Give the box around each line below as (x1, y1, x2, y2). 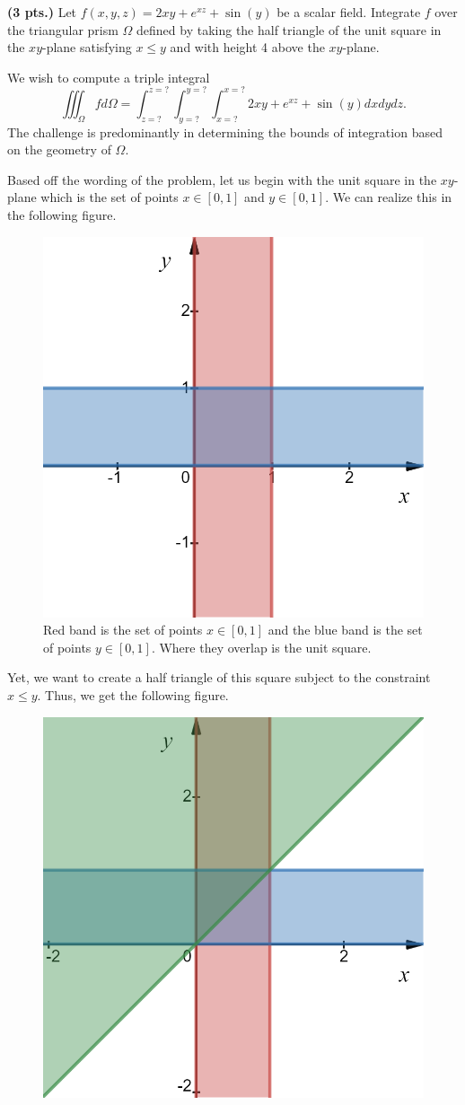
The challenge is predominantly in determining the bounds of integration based (7, 122, 443, 141)
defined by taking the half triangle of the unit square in (136, 20, 442, 39)
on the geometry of (7, 140, 111, 159)
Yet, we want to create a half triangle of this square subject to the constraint (7, 668, 431, 687)
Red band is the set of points (43, 620, 203, 639)
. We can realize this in (325, 188, 452, 206)
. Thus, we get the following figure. (37, 686, 229, 705)
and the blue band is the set (268, 620, 423, 639)
